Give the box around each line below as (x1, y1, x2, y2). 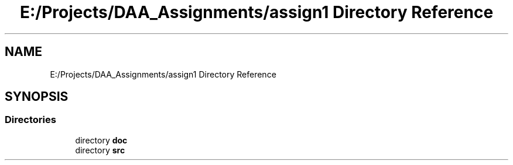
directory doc (75, 135, 128, 145)
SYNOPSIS (5, 89, 69, 104)
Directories (5, 114, 56, 126)
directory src (75, 145, 125, 155)
